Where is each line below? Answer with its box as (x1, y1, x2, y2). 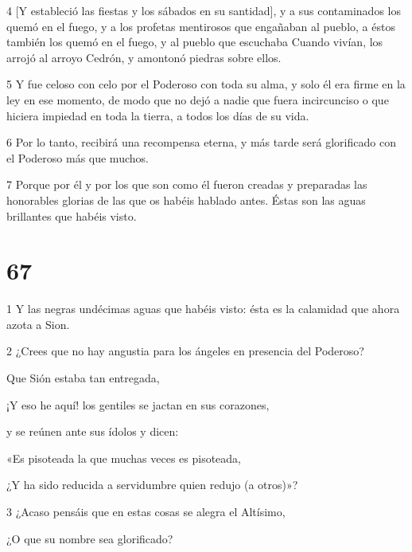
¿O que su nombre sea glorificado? (6, 530, 173, 546)
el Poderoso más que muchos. (6, 149, 149, 166)
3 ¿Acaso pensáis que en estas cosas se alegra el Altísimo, (6, 503, 286, 519)
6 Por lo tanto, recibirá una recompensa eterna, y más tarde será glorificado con (6, 134, 396, 151)
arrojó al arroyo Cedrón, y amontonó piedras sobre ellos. (6, 49, 282, 65)
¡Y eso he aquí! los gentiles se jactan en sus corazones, (6, 396, 270, 413)
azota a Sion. (6, 315, 70, 332)
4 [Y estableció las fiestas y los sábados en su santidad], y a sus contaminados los (6, 2, 401, 18)
